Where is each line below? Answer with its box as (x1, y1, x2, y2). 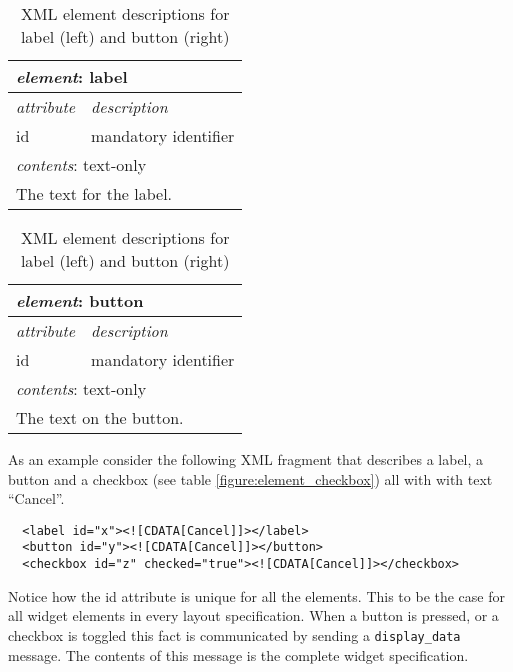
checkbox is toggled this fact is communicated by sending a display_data (8, 624, 461, 645)
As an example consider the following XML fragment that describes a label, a (8, 449, 484, 469)
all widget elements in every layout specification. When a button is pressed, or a (8, 605, 499, 626)
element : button (16, 289, 144, 312)
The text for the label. (16, 182, 173, 205)
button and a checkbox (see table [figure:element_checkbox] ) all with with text (8, 468, 493, 489)
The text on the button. (16, 406, 184, 429)
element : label (16, 65, 128, 88)
